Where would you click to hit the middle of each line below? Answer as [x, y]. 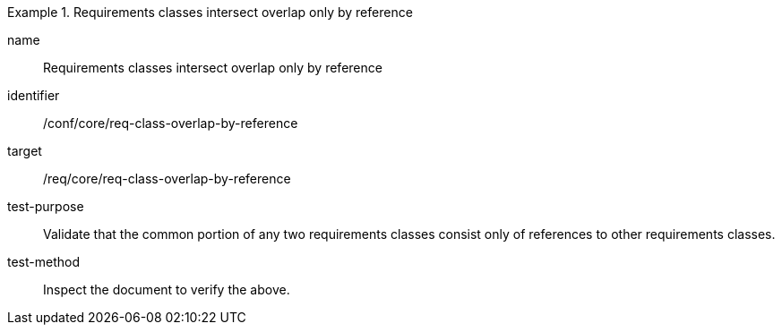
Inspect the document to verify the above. [167, 289]
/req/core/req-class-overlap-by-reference [167, 179]
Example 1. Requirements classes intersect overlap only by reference [210, 12]
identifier [34, 95]
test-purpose [46, 206]
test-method [43, 262]
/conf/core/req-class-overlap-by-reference [171, 123]
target [25, 151]
